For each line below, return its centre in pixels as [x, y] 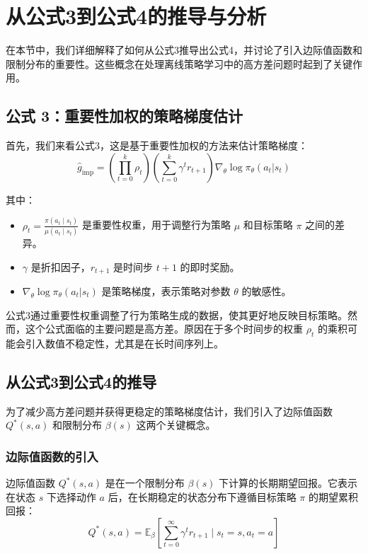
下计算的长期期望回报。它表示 [288, 483]
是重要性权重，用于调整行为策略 [156, 225]
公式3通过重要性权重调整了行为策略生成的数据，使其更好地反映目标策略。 [177, 314]
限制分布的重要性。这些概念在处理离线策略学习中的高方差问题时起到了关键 [179, 63]
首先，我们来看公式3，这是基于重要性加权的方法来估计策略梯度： [157, 145]
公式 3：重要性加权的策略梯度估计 [125, 116]
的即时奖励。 [210, 266]
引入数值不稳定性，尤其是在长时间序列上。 [124, 343]
